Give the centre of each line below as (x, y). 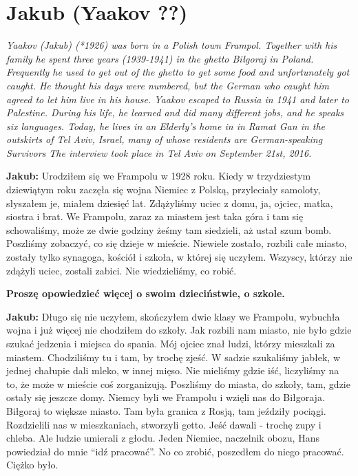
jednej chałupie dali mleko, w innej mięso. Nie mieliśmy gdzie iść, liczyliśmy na (173, 370)
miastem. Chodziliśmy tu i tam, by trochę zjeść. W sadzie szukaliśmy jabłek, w (173, 357)
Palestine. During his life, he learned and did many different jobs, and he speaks (175, 112)
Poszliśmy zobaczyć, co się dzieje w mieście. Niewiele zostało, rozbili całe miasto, (177, 243)
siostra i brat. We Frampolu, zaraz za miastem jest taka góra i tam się (155, 216)
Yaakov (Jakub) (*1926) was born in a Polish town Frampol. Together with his (172, 45)
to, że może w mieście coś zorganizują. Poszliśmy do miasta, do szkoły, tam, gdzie (178, 383)
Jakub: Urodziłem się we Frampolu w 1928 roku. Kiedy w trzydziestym (159, 176)
